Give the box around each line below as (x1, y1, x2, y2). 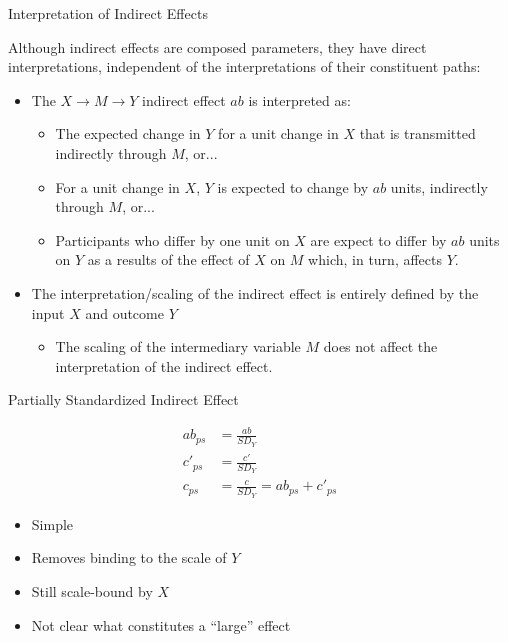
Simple (31, 513, 74, 534)
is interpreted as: (248, 89, 351, 110)
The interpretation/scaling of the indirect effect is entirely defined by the (31, 282, 479, 303)
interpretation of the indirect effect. (55, 355, 273, 376)
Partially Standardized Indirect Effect (8, 389, 239, 410)
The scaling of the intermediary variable (55, 336, 301, 357)
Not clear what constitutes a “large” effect (31, 614, 291, 635)
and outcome (85, 302, 164, 323)
